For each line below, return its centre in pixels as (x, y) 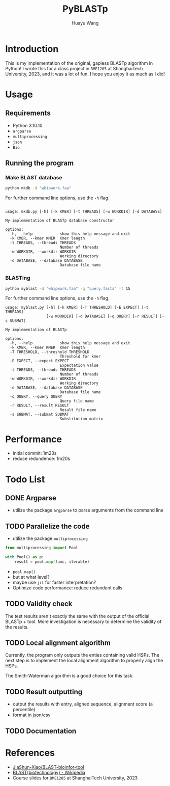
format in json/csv (31, 715)
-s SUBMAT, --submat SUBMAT (40, 415)
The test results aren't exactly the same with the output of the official (77, 616)
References (30, 753)
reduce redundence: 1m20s (41, 458)
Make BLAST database (34, 178)
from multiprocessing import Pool (42, 548)
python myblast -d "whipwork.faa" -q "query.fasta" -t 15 (68, 288)
